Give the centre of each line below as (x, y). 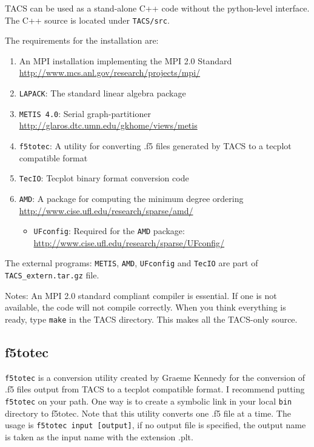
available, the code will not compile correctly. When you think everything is (145, 307)
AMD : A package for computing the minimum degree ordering (131, 198)
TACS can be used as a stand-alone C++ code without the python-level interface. (157, 8)
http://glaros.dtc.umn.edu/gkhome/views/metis (108, 125)
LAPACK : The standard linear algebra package (102, 93)
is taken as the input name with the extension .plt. (99, 436)
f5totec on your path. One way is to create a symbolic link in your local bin (149, 401)
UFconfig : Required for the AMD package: (109, 231)
